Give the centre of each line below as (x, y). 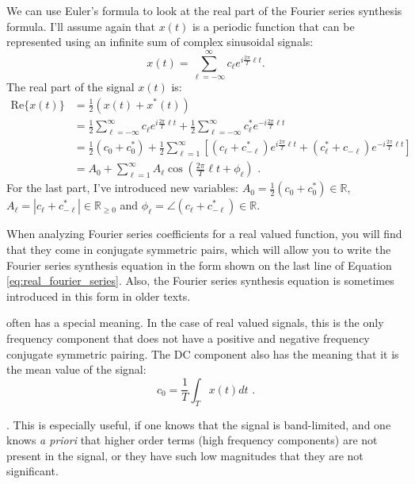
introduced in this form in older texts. (99, 296)
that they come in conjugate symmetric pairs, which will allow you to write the (199, 249)
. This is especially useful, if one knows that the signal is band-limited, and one (199, 424)
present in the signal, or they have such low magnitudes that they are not (185, 455)
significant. (32, 471)
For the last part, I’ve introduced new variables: (122, 188)
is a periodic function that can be (273, 26)
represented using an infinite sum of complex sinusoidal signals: (160, 42)
